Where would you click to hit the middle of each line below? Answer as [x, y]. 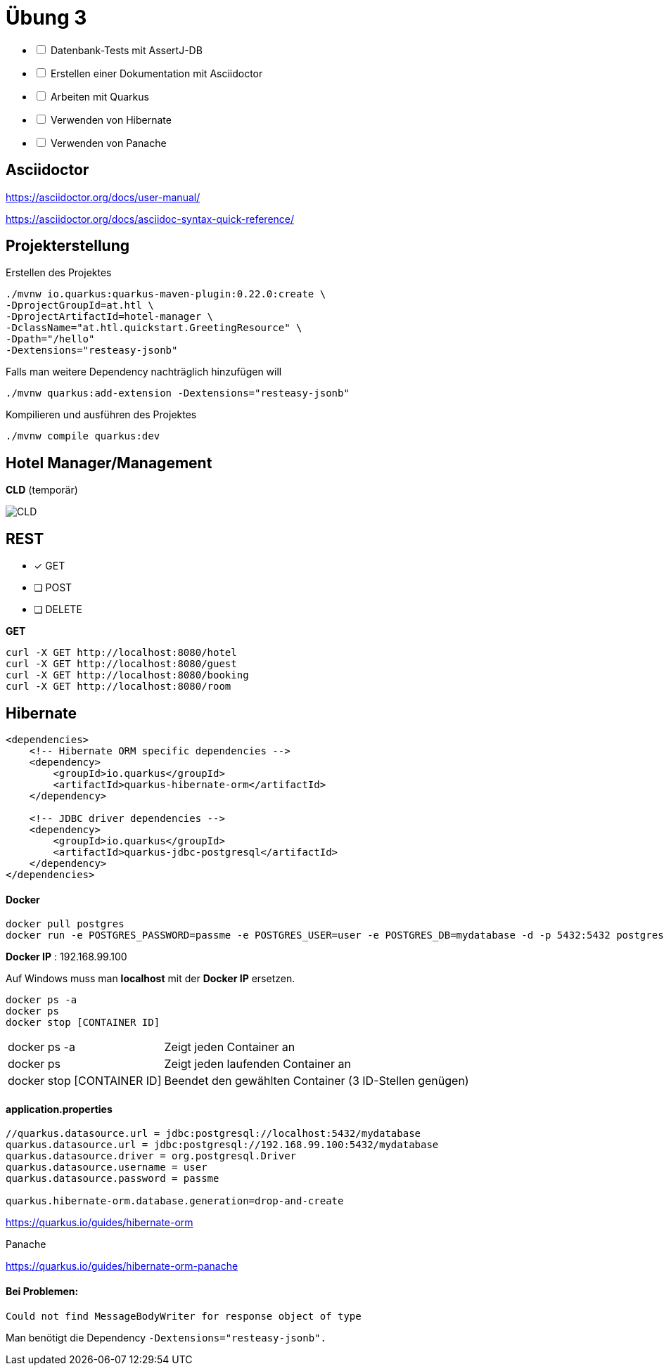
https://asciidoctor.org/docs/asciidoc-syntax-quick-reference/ [150, 219]
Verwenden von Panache [108, 143]
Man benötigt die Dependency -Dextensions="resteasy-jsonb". [166, 1337]
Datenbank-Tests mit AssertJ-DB [126, 50]
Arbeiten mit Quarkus [100, 96]
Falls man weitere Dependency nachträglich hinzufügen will [144, 372]
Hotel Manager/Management [109, 463]
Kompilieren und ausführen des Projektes [101, 415]
